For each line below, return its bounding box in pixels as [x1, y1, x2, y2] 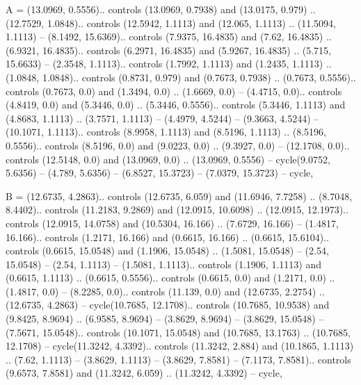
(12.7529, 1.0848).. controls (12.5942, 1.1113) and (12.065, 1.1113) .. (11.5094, [6, 15, 336, 30]
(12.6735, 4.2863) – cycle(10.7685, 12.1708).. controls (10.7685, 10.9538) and [6, 297, 330, 312]
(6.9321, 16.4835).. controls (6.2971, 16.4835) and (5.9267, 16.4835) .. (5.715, [6, 42, 331, 57]
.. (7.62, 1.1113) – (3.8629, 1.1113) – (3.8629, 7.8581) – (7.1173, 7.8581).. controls [6, 352, 351, 366]
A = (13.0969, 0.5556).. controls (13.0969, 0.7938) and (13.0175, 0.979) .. [6, 2, 316, 16]
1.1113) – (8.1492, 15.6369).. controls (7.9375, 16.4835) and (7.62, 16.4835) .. [6, 29, 332, 44]
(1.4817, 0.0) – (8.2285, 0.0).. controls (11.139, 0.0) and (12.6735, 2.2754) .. [6, 284, 325, 298]
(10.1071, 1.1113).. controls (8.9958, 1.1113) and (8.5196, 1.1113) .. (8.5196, [6, 124, 326, 139]
